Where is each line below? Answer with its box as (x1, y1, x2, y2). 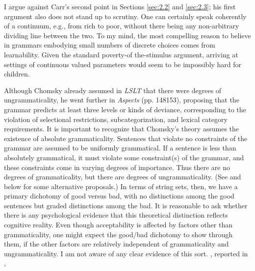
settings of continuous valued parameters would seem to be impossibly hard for (4, 59, 242, 69)
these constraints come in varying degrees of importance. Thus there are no (4, 162, 230, 172)
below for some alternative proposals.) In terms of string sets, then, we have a (4, 181, 238, 191)
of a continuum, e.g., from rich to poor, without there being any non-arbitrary (4, 21, 239, 31)
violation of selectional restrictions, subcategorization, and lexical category (4, 114, 228, 124)
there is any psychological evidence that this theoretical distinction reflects (4, 210, 228, 220)
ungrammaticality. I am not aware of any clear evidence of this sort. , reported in (4, 248, 248, 258)
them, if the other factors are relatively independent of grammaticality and (4, 239, 229, 249)
